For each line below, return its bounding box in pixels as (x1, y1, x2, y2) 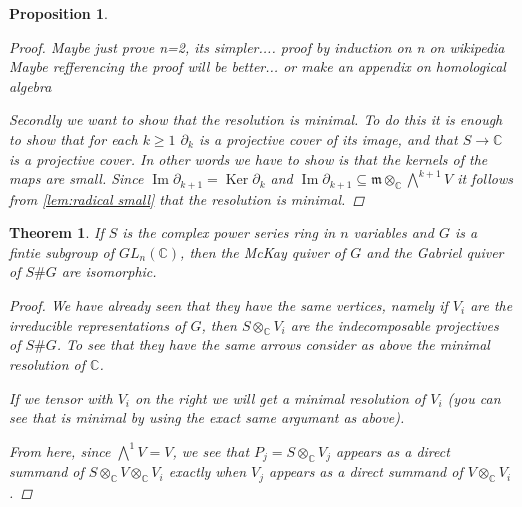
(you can (447, 387, 501, 408)
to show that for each (9, 128, 138, 149)
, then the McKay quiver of (180, 241, 346, 262)
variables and (353, 222, 434, 243)
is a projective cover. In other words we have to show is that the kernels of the (9, 148, 488, 169)
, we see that (172, 440, 250, 461)
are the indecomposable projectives (290, 314, 499, 335)
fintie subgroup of (9, 241, 115, 262)
